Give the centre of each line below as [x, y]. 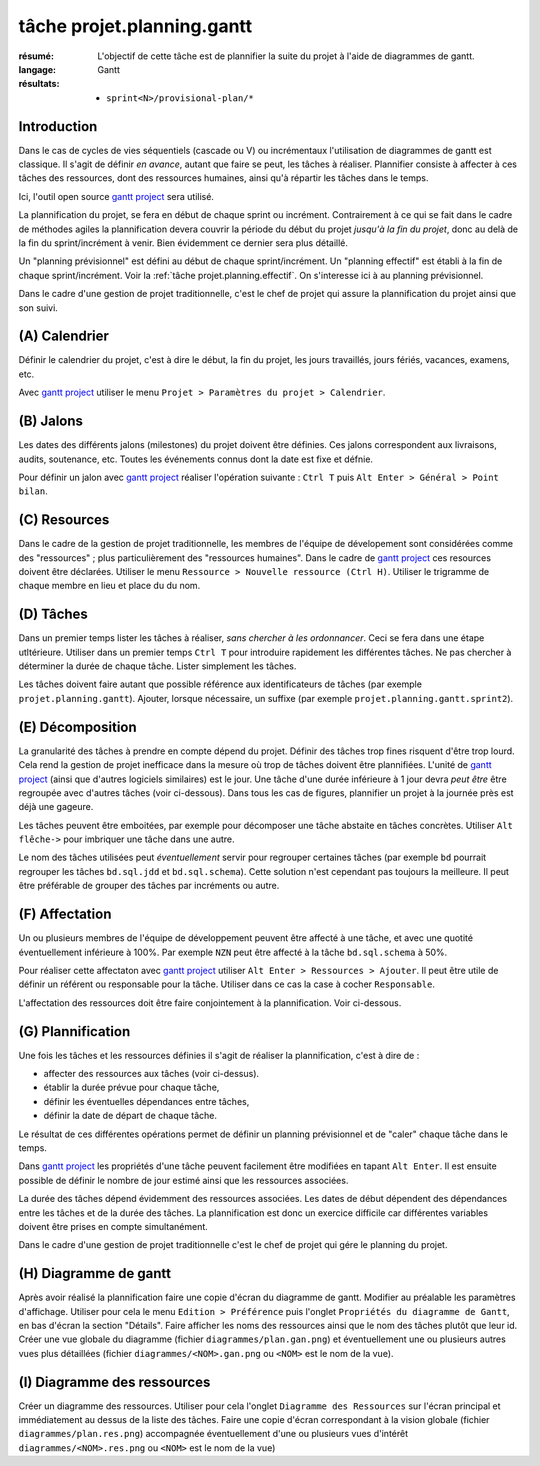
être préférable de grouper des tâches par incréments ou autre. [149, 886]
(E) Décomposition [77, 726]
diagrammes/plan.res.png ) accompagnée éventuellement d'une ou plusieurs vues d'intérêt [213, 1434]
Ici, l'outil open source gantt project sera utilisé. [116, 196]
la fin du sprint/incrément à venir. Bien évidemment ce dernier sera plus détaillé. [183, 242]
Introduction [58, 126]
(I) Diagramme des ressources [114, 1381]
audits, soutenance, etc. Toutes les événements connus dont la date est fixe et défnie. [196, 459]
